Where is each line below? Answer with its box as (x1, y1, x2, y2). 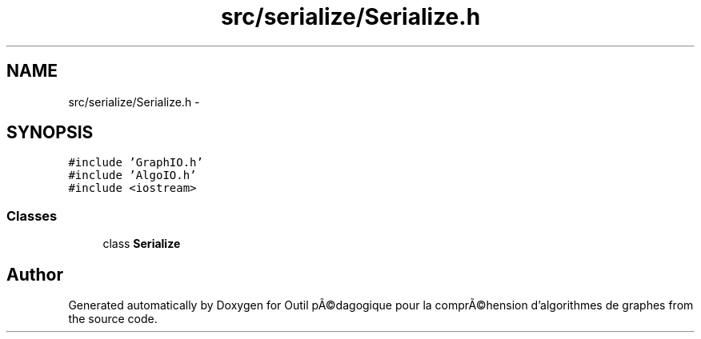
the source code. (68, 312, 158, 326)
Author (6, 264, 63, 285)
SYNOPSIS (6, 122, 94, 143)
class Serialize (102, 237, 181, 251)
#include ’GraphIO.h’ (68, 156, 203, 169)
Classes (6, 207, 58, 224)
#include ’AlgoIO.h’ (68, 169, 197, 182)
